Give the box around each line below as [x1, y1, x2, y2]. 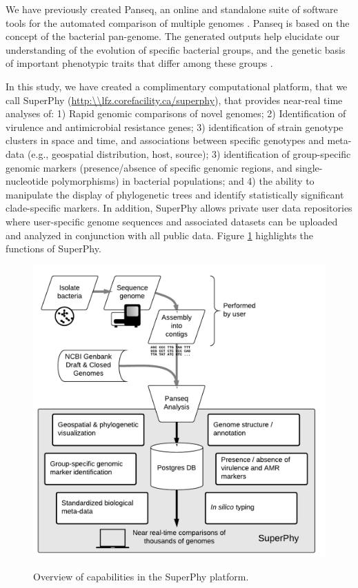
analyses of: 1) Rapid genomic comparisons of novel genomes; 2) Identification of [6, 106, 346, 121]
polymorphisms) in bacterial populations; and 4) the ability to [51, 174, 315, 188]
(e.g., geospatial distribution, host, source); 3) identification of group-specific [27, 146, 351, 161]
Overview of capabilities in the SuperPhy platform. [33, 569, 249, 584]
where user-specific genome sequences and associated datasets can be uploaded [6, 214, 338, 228]
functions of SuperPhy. [6, 241, 101, 256]
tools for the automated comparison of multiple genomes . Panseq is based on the [6, 15, 350, 30]
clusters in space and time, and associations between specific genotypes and [6, 133, 324, 148]
